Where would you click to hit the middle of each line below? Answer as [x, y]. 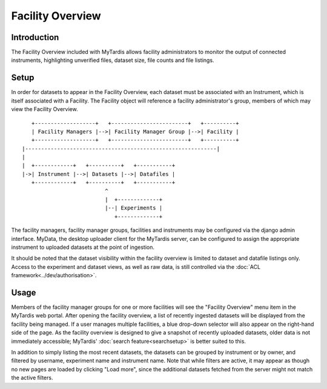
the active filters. [32, 378]
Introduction [35, 37]
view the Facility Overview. [45, 109]
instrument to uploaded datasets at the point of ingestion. [83, 247]
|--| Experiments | [134, 208]
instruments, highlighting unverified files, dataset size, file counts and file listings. [113, 60]
